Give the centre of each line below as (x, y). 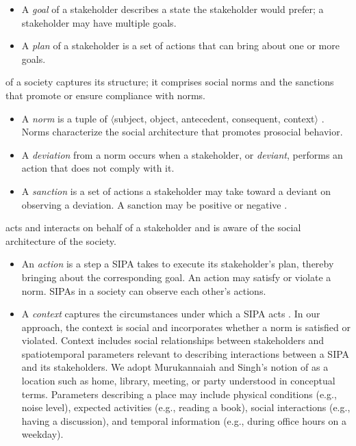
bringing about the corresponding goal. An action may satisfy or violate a (176, 277)
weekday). (42, 434)
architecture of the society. (61, 240)
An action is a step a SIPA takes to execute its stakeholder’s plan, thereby (178, 264)
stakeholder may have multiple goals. (99, 22)
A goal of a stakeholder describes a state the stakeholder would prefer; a (173, 9)
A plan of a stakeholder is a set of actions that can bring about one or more (180, 45)
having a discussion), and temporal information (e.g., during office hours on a (184, 420)
